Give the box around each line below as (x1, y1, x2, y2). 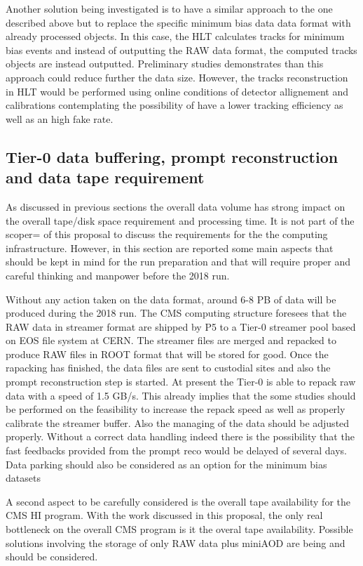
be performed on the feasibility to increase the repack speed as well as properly (6, 402, 345, 416)
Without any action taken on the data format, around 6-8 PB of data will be (6, 291, 336, 306)
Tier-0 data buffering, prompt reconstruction (6, 145, 338, 167)
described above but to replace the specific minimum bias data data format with (6, 15, 351, 29)
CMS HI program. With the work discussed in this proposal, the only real (6, 508, 323, 522)
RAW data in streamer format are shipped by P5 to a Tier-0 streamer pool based (6, 319, 356, 334)
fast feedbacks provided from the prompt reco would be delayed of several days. (6, 443, 347, 458)
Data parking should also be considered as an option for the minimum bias (6, 456, 327, 471)
